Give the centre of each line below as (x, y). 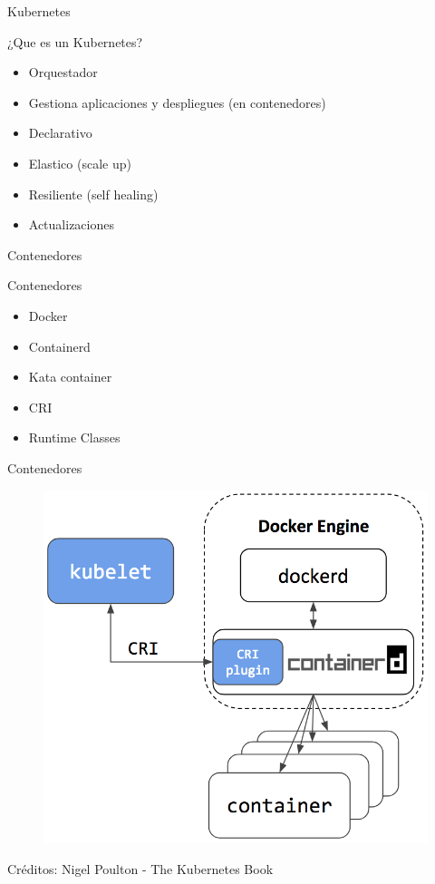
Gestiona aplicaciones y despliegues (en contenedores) (177, 102)
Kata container (70, 377)
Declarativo (60, 133)
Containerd (59, 346)
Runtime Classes (74, 437)
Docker (48, 315)
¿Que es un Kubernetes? (75, 41)
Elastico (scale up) (80, 163)
